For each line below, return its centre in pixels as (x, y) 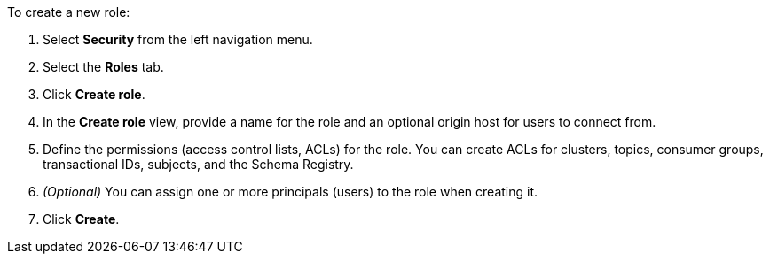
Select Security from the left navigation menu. (178, 39)
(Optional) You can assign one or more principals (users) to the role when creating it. (291, 192)
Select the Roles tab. (103, 67)
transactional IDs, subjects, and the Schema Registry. (198, 164)
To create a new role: (69, 12)
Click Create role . (94, 94)
